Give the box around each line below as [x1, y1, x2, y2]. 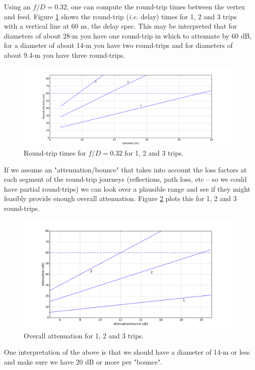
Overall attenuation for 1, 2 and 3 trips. [24, 330, 144, 340]
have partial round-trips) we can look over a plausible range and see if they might [4, 183, 251, 194]
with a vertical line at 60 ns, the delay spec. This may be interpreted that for [4, 21, 237, 31]
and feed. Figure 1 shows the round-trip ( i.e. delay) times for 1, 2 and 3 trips [4, 11, 237, 21]
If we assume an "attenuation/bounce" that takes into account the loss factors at [4, 164, 247, 174]
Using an [4, 1, 31, 11]
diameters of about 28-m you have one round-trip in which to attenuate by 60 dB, [4, 30, 252, 41]
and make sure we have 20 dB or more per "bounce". [4, 356, 162, 367]
